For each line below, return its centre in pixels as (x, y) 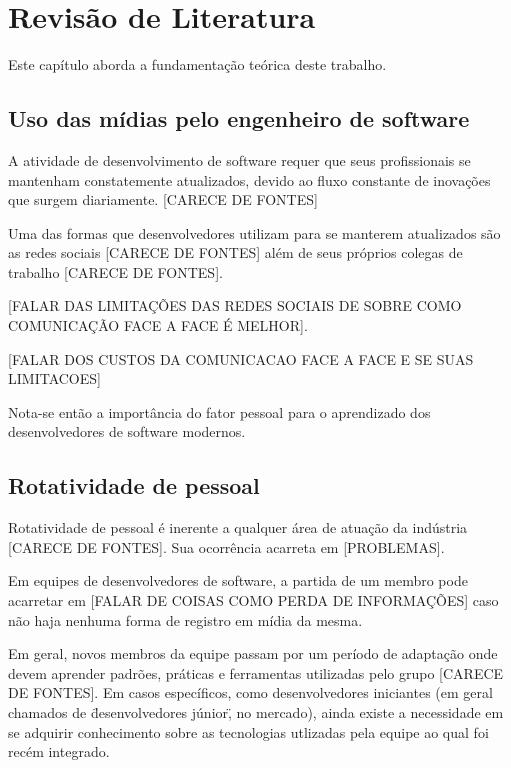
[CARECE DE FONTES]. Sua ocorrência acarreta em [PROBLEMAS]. (226, 546)
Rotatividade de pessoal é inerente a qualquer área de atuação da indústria (238, 527)
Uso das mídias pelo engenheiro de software (239, 118)
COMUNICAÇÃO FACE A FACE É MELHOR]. (158, 325)
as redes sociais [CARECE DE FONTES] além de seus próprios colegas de (235, 252)
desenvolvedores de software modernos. (127, 431)
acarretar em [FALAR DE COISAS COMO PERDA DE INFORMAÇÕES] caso (253, 600)
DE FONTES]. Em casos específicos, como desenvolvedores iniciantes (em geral (250, 692)
